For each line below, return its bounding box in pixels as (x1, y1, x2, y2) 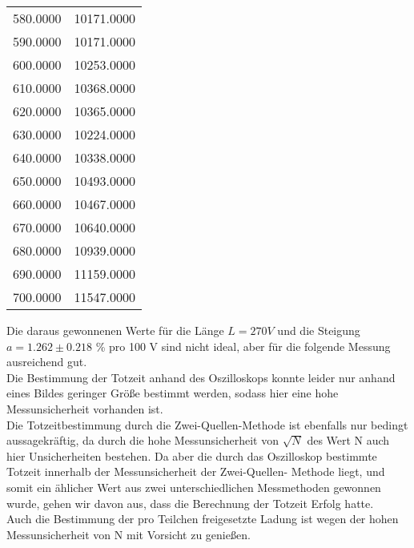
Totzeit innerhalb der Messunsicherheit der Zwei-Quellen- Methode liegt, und (6, 463, 385, 480)
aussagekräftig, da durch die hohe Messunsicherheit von (6, 432, 279, 449)
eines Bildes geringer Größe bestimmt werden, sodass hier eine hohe (6, 385, 339, 401)
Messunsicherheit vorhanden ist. (6, 400, 163, 417)
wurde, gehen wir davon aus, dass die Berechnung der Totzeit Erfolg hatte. (6, 494, 374, 511)
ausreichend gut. (6, 353, 87, 370)
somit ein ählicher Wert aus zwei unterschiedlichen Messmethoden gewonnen (6, 478, 381, 495)
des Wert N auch (307, 432, 390, 449)
